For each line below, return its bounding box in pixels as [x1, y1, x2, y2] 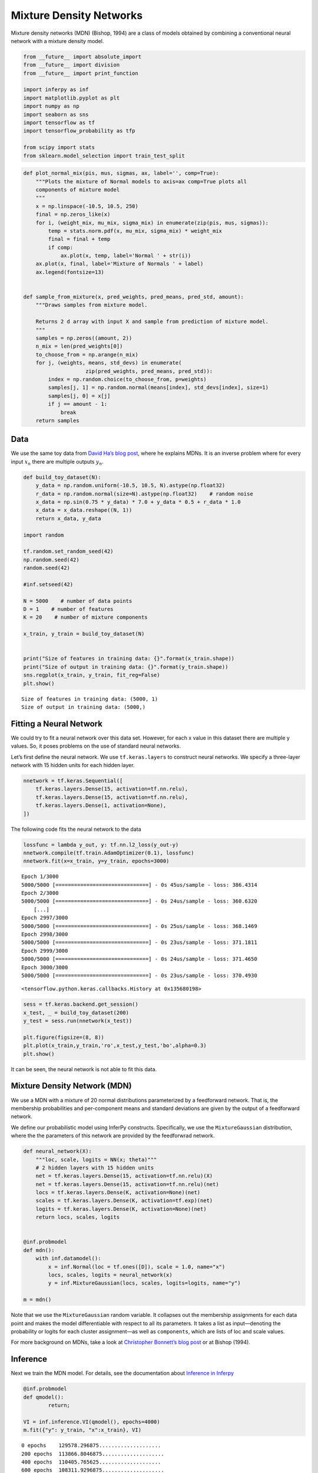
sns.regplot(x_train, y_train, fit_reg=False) [23, 672, 160, 679]
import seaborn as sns [23, 111, 89, 118]
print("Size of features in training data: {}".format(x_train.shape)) [23, 655, 235, 662]
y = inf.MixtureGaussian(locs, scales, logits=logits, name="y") [48, 1280, 241, 1287]
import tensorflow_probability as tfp [23, 127, 135, 134]
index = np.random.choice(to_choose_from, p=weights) [48, 376, 207, 382]
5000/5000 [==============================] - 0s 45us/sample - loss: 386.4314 [21, 881, 257, 888]
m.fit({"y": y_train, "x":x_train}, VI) [23, 1426, 141, 1434]
